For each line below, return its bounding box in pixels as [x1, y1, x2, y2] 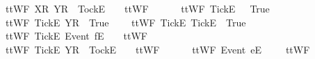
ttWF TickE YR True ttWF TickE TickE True [5, 15, 246, 29]
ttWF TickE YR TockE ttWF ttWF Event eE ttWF [5, 42, 310, 56]
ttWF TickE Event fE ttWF [5, 28, 148, 43]
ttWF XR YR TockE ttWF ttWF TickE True [5, 1, 270, 15]
